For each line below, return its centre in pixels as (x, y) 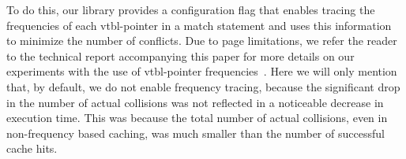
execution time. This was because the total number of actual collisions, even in (197, 118)
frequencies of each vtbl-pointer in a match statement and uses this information (199, 25)
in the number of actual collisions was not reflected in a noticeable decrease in (195, 102)
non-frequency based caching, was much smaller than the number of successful (195, 133)
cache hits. (32, 148)
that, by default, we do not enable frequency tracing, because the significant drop (203, 86)
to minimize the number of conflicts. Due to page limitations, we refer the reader (202, 41)
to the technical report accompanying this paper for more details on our (180, 55)
